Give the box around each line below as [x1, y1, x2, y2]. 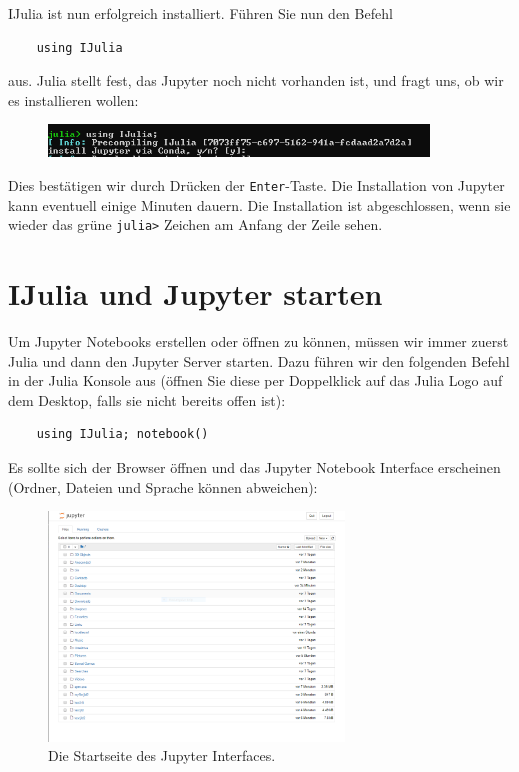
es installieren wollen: [8, 89, 139, 110]
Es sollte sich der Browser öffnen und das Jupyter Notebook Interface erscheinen [8, 457, 501, 478]
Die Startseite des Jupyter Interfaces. [48, 745, 276, 766]
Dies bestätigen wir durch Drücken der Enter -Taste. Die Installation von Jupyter [8, 175, 505, 196]
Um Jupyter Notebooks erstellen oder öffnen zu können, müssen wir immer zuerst [8, 331, 509, 352]
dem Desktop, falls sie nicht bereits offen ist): [8, 389, 286, 410]
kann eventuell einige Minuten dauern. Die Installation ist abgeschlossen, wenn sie [8, 194, 511, 215]
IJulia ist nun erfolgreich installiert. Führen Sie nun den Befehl [8, 3, 393, 23]
